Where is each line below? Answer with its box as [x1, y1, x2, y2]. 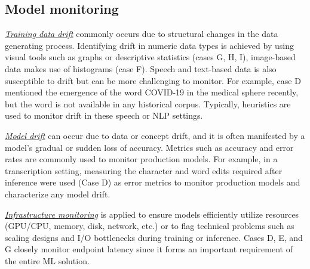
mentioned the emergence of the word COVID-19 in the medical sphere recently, [5, 86, 299, 98]
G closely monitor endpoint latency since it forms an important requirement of [5, 243, 293, 255]
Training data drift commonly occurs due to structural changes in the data [5, 27, 278, 40]
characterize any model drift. [5, 187, 111, 200]
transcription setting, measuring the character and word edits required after [5, 164, 283, 177]
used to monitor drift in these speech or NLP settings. [5, 109, 203, 122]
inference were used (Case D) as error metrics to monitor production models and [5, 176, 300, 188]
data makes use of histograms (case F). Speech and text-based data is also [5, 62, 277, 75]
